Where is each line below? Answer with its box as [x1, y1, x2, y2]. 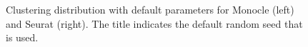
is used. [6, 30, 39, 45]
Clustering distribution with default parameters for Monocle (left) [6, 2, 294, 16]
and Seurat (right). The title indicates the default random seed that [6, 16, 303, 31]
